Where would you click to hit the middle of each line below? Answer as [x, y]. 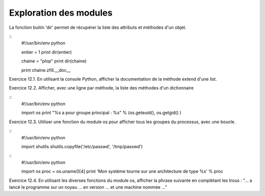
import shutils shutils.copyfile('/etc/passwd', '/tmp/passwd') [82, 147]
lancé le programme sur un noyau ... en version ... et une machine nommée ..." [88, 187]
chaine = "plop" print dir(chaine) [54, 61]
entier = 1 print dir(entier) [47, 52]
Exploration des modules [61, 13]
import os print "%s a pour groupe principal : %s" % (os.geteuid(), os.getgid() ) [101, 113]
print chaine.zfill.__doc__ [46, 70]
